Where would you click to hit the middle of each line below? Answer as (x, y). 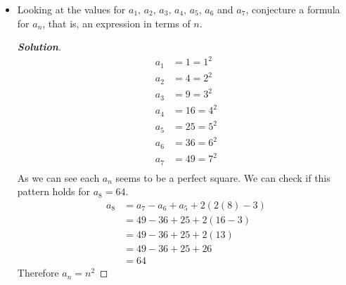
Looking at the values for (71, 9)
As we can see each (58, 177)
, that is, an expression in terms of (116, 23)
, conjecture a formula (293, 9)
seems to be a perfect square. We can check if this (223, 177)
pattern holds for (54, 191)
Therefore (38, 273)
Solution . (39, 47)
